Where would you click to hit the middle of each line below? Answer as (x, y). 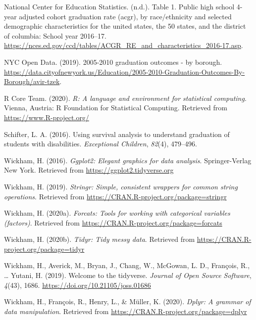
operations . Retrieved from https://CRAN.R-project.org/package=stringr (115, 196)
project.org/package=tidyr (44, 249)
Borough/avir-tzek (32, 81)
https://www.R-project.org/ (47, 117)
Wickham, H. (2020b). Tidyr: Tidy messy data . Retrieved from (100, 239)
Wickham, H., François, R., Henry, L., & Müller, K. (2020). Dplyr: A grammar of (128, 301)
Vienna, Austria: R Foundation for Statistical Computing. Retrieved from (116, 108)
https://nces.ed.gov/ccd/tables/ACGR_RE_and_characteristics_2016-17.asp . (124, 45)
